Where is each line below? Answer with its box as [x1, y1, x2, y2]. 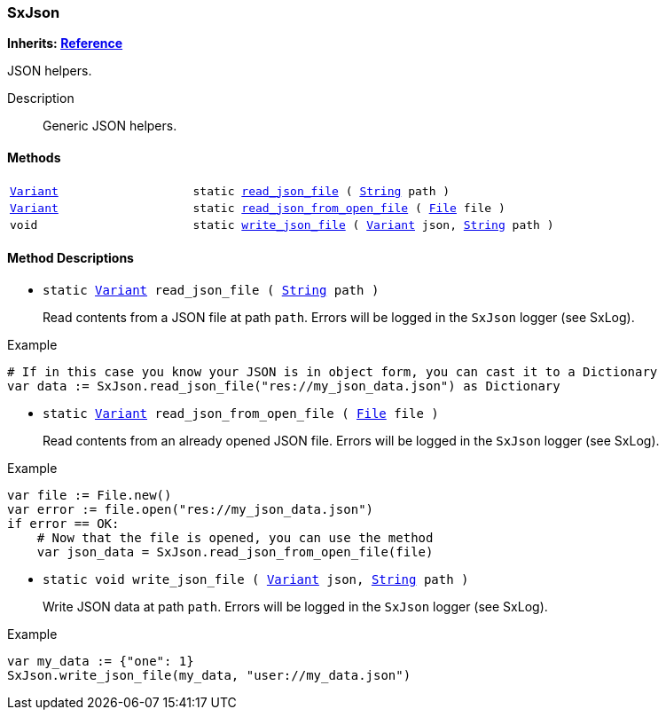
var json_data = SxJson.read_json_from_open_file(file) [36, 544, 434, 559]
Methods [7, 149, 61, 165]
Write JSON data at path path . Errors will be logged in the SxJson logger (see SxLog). [43, 598, 548, 614]
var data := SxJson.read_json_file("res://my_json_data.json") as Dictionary [7, 378, 560, 393]
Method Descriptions [7, 250, 134, 266]
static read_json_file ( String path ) [192, 184, 451, 198]
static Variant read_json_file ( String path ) [43, 282, 380, 297]
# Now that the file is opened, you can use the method [36, 530, 434, 545]
